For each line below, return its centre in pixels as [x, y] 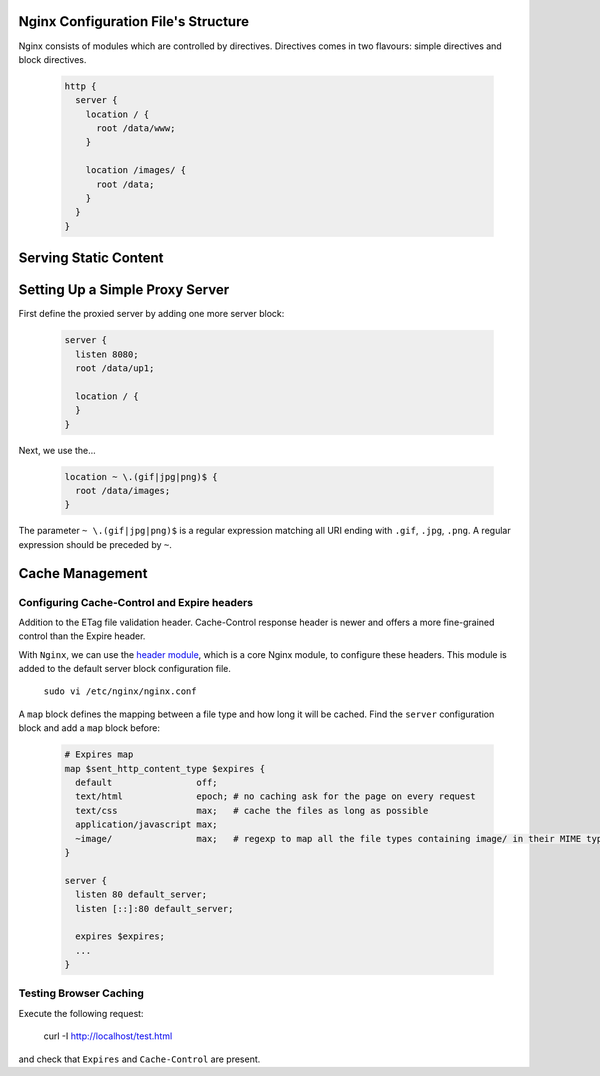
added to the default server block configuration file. [125, 669]
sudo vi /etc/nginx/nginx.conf [120, 691]
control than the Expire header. [82, 636]
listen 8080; [107, 354]
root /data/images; [123, 490]
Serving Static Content [91, 258]
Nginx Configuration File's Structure [134, 21]
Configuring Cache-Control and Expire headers [136, 602]
